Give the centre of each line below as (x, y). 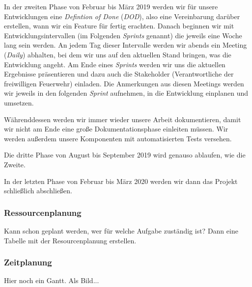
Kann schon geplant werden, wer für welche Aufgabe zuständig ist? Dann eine (121, 230)
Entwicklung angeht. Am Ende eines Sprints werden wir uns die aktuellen (115, 64)
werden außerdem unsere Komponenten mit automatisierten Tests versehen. (118, 138)
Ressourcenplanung (43, 212)
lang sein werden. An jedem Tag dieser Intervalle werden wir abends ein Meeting (126, 45)
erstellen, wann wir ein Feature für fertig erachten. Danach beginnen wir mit (119, 26)
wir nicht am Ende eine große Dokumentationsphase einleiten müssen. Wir (116, 129)
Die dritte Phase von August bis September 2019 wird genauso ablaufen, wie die (125, 155)
